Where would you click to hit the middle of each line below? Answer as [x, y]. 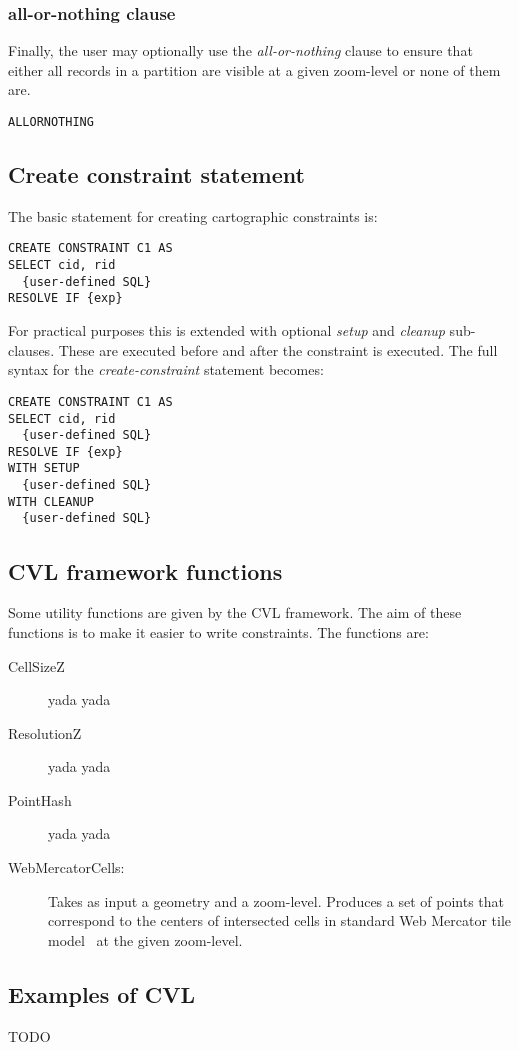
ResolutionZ [45, 732]
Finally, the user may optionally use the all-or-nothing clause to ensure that [240, 50]
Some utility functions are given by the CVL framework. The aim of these [235, 612]
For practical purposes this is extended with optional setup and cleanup [226, 330]
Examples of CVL [101, 993]
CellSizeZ [36, 665]
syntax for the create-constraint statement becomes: [166, 369]
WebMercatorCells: [66, 867]
